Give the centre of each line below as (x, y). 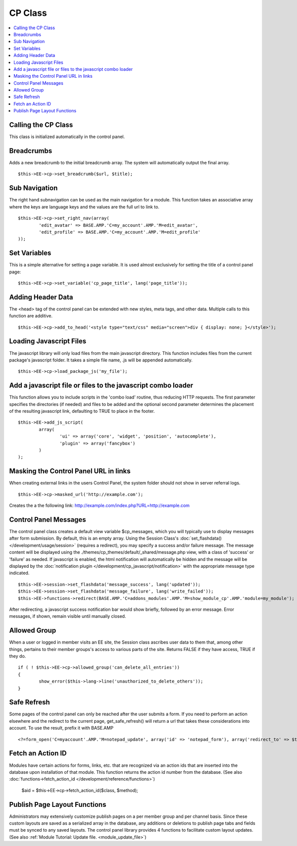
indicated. (19, 573)
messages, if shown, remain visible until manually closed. (68, 616)
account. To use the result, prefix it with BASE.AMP (61, 728)
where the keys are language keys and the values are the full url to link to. (84, 207)
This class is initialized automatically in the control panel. (67, 137)
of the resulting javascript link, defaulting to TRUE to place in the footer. (82, 411)
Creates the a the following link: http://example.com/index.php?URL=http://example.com (99, 505)
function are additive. (31, 316)
